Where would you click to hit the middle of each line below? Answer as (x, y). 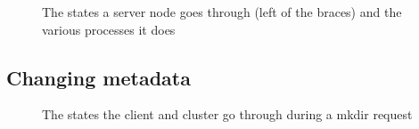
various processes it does (109, 29)
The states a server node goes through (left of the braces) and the (222, 12)
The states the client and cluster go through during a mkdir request (227, 114)
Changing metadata (99, 77)
